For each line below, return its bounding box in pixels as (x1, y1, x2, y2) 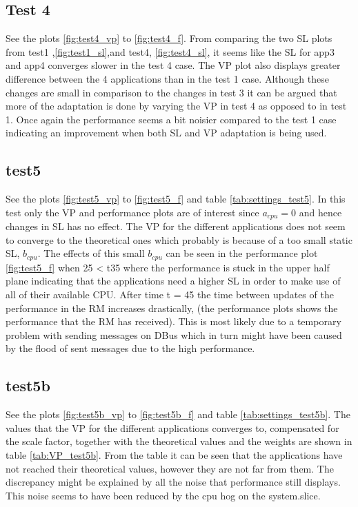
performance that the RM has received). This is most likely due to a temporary (6, 314, 341, 329)
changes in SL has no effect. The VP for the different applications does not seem (6, 219, 346, 234)
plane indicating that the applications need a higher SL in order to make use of (6, 273, 341, 288)
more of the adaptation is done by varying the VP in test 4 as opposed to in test (6, 99, 347, 113)
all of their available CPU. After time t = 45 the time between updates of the (6, 287, 334, 302)
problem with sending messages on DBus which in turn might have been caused (6, 327, 342, 342)
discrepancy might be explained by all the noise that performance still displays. (6, 475, 341, 489)
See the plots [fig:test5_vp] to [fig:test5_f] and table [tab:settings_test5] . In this (6, 192, 346, 206)
